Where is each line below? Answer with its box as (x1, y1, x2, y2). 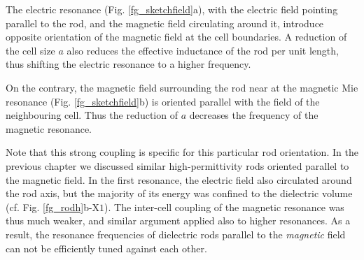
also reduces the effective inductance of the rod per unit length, (66, 43, 339, 57)
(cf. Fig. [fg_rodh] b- (6, 199, 92, 214)
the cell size (6, 43, 55, 57)
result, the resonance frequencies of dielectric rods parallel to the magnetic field (6, 226, 346, 241)
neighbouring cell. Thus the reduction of (6, 108, 178, 122)
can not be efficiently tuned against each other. (6, 240, 207, 255)
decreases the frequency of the (189, 108, 318, 122)
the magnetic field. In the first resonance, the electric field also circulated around (6, 172, 352, 187)
